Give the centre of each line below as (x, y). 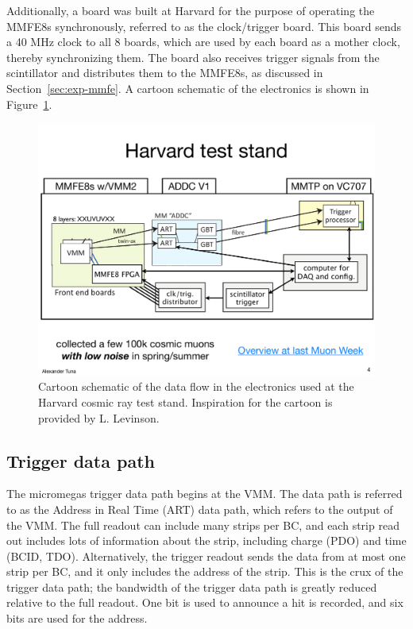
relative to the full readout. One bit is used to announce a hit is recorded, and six (205, 602)
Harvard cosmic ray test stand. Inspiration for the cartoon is (185, 401)
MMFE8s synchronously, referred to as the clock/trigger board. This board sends (204, 26)
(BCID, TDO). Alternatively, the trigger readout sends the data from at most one (206, 556)
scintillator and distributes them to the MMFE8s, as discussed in (165, 73)
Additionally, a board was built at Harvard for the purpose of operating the (191, 10)
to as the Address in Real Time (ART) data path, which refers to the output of (200, 509)
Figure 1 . (29, 104)
